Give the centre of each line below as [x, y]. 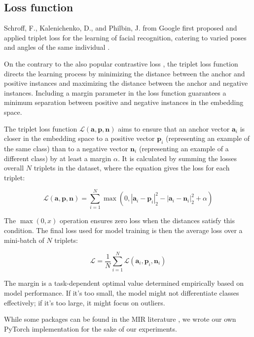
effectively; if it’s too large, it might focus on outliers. [85, 302]
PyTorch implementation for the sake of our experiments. [91, 328]
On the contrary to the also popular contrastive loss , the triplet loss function [121, 63]
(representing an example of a [184, 148]
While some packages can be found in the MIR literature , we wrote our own [120, 319]
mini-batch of [24, 240]
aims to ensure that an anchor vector [174, 128]
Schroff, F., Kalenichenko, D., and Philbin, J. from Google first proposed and [121, 28]
